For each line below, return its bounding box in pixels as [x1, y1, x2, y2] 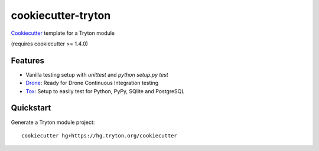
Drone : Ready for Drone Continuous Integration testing [25, 80, 159, 87]
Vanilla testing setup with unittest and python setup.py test [25, 71, 168, 78]
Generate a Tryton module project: [11, 119, 95, 126]
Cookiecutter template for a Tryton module [11, 29, 115, 37]
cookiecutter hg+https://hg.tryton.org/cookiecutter [21, 132, 177, 139]
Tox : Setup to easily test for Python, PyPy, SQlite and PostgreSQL [25, 87, 185, 94]
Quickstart [11, 103, 51, 113]
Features [11, 55, 44, 65]
